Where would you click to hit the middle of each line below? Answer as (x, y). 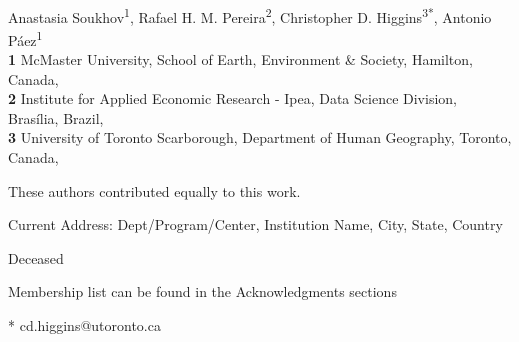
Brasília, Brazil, (56, 117)
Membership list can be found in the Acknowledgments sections (202, 291)
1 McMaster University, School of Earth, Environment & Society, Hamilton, (240, 59)
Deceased (36, 257)
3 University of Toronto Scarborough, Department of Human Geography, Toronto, (260, 137)
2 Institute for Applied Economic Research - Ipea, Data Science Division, (232, 98)
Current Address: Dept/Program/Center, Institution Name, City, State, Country (255, 224)
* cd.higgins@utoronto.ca (84, 325)
